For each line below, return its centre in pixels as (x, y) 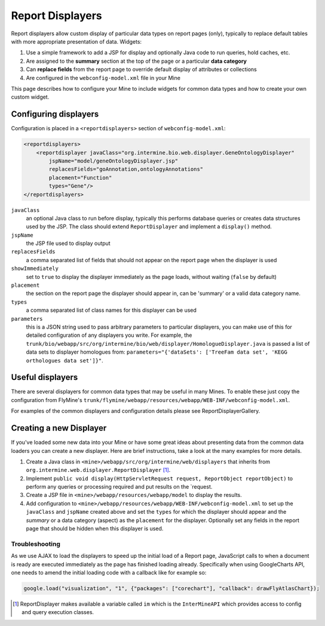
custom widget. (30, 97)
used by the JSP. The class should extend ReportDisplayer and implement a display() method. (149, 226)
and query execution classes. (58, 612)
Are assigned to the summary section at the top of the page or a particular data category (137, 61)
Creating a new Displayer (59, 428)
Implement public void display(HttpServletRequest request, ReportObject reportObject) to (159, 478)
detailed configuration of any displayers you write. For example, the (109, 335)
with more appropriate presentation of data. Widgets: (76, 41)
